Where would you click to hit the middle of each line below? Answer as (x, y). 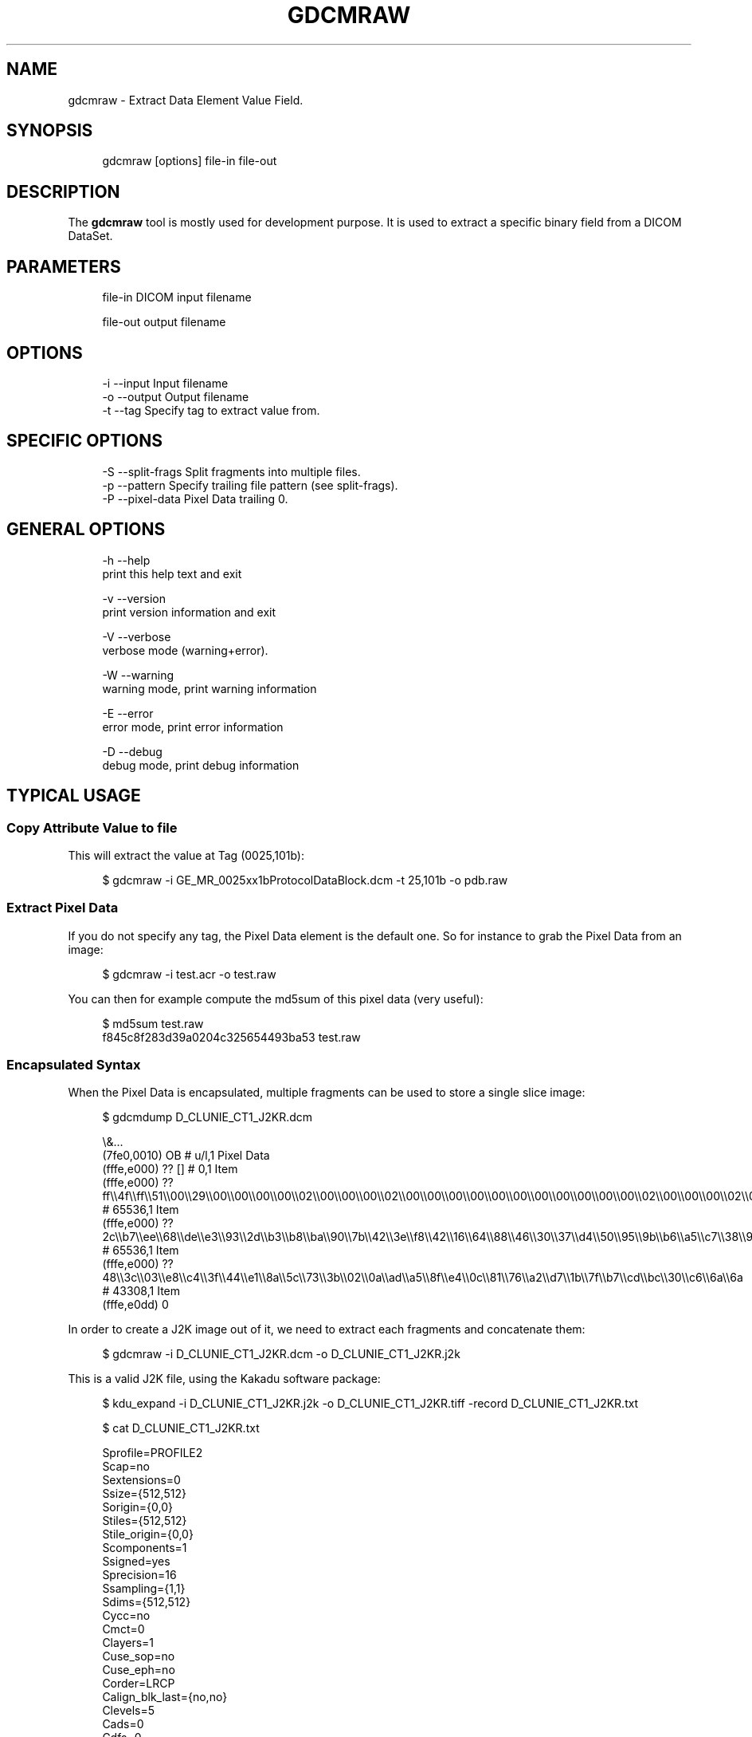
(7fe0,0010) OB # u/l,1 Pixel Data (186, 1156)
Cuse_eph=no (139, 1670)
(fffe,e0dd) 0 (135, 1305)
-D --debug (132, 751)
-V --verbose (137, 636)
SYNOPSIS (50, 131)
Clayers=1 (128, 1643)
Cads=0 (123, 1724)
